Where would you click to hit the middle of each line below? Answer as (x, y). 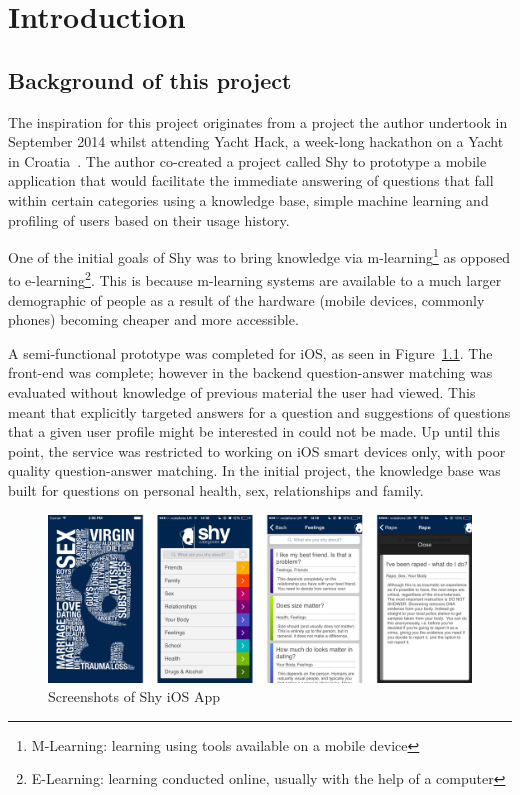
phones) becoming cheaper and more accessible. (153, 319)
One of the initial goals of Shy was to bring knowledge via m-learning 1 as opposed (259, 255)
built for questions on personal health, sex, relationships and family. (216, 489)
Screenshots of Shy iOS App (134, 696)
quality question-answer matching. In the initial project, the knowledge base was (254, 470)
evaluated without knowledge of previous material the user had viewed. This (242, 392)
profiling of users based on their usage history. (149, 219)
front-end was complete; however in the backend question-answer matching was (250, 372)
